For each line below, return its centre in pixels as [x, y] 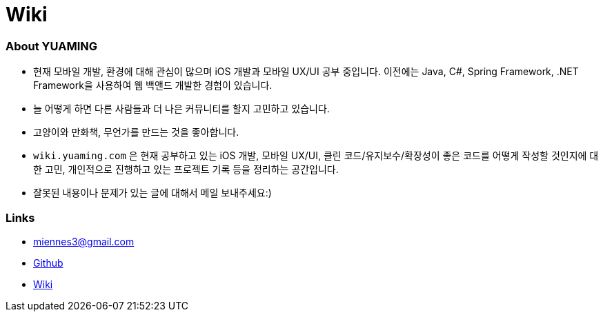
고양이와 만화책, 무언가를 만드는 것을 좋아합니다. [136, 132]
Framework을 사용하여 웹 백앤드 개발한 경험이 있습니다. [153, 85]
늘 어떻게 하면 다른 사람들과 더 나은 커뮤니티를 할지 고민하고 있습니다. [181, 109]
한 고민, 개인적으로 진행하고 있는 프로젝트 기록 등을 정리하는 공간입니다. [186, 170]
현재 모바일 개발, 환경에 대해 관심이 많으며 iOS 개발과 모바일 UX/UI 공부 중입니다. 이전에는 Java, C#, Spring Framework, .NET [306, 72]
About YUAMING [52, 46]
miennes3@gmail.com [84, 241]
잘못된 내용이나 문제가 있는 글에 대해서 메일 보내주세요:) [152, 193]
